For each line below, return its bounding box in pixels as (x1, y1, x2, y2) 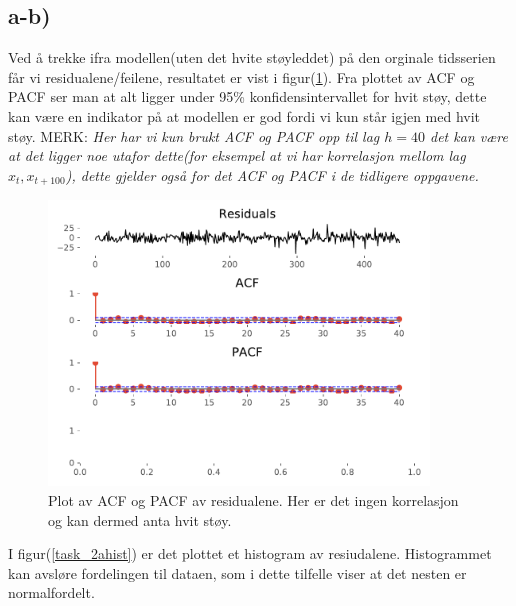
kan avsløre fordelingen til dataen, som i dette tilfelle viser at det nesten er (8, 562, 467, 583)
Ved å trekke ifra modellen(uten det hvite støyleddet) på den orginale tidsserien (8, 47, 496, 68)
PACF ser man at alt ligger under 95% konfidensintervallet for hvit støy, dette (8, 86, 487, 107)
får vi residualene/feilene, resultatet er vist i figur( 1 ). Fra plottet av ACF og (8, 66, 475, 87)
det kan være (430, 125, 508, 146)
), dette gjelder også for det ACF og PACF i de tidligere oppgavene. (65, 164, 479, 185)
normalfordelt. (8, 582, 95, 603)
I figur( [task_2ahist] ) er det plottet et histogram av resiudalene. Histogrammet (8, 543, 492, 564)
